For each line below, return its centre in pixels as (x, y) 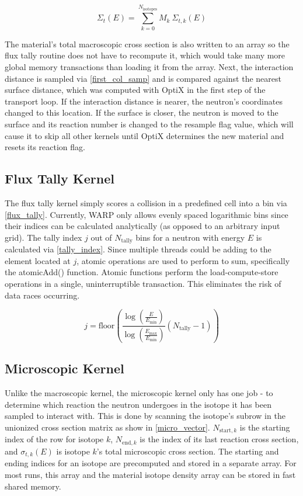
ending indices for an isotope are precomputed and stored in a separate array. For (151, 463)
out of (101, 237)
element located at (38, 260)
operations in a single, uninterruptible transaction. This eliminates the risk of (143, 283)
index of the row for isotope (54, 439)
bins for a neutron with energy (190, 237)
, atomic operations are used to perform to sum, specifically (183, 260)
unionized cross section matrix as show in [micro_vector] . (107, 427)
